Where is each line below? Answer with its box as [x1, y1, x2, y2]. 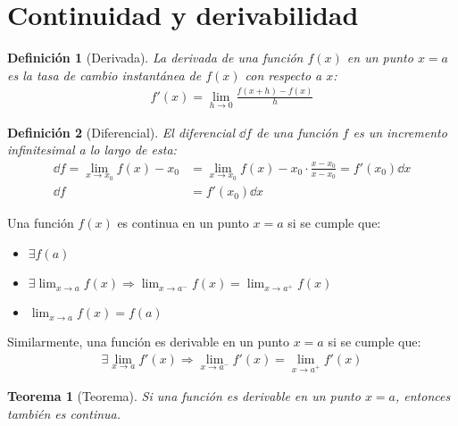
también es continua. [7, 405, 121, 423]
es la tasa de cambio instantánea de [7, 65, 202, 84]
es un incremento [353, 122, 447, 141]
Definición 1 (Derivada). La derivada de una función [7, 48, 304, 67]
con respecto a [245, 65, 322, 84]
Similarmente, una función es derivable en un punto [7, 332, 289, 351]
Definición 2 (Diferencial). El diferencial [7, 122, 236, 141]
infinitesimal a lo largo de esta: [7, 140, 177, 159]
